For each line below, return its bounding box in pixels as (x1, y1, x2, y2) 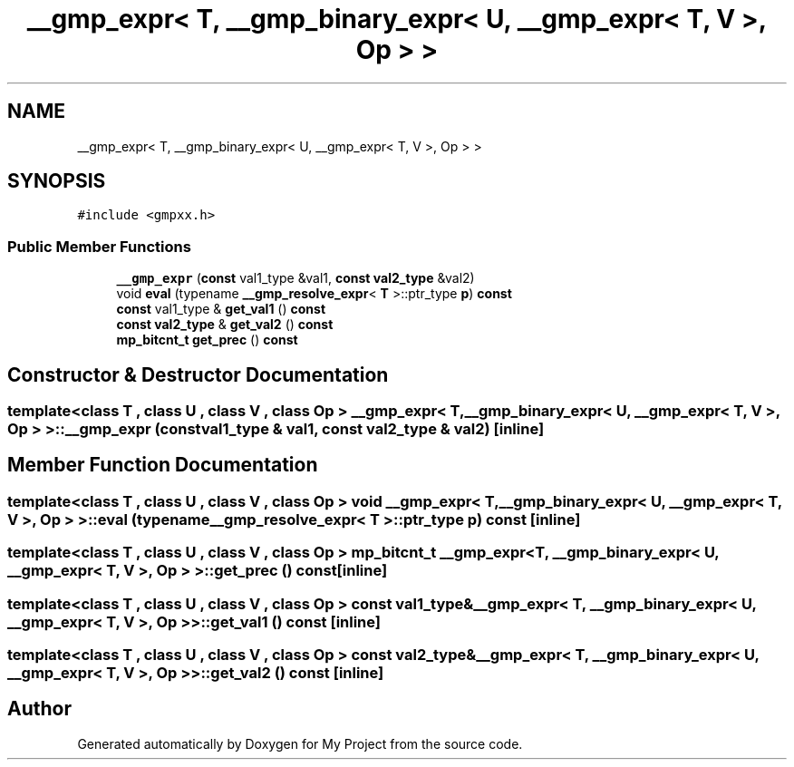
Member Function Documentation (7, 453, 318, 477)
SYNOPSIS (7, 170, 106, 193)
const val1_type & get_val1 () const (116, 301, 326, 317)
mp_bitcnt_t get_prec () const (116, 332, 298, 348)
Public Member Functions (7, 237, 191, 256)
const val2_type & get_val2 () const (116, 316, 334, 333)
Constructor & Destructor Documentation (7, 363, 389, 386)
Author (7, 697, 72, 721)
